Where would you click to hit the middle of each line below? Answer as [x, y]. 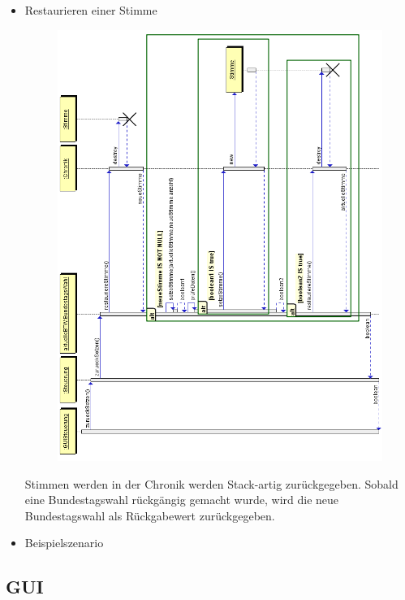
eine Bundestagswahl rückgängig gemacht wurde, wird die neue [182, 500]
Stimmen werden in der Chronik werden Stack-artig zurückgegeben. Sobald [211, 483]
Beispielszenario [64, 543]
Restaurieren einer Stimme [91, 10]
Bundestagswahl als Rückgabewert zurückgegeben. [150, 515]
